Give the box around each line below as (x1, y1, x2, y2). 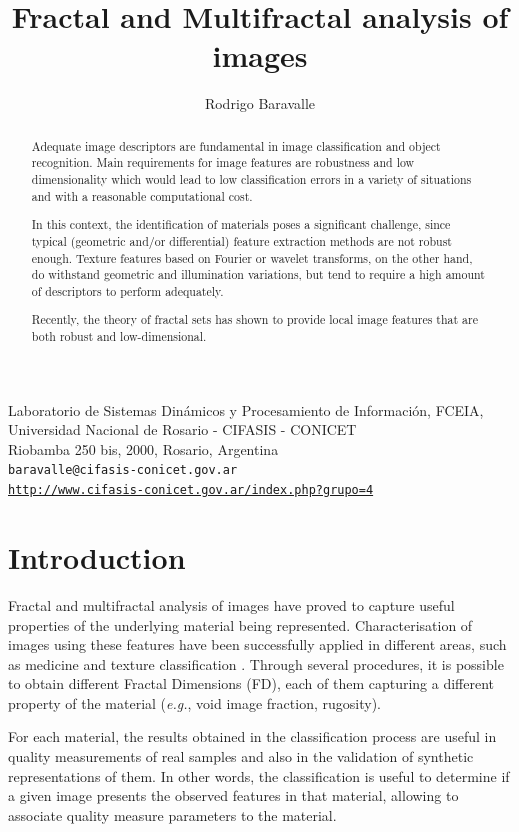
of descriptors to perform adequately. (31, 282, 224, 299)
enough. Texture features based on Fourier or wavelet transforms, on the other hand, (31, 249, 473, 266)
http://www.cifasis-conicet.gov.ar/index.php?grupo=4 (8, 483, 374, 498)
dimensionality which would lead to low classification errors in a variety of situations (31, 171, 472, 188)
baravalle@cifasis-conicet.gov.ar (8, 463, 238, 478)
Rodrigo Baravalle (204, 93, 316, 114)
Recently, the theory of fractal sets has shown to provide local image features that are (31, 311, 478, 328)
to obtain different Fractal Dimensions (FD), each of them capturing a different (8, 673, 495, 694)
